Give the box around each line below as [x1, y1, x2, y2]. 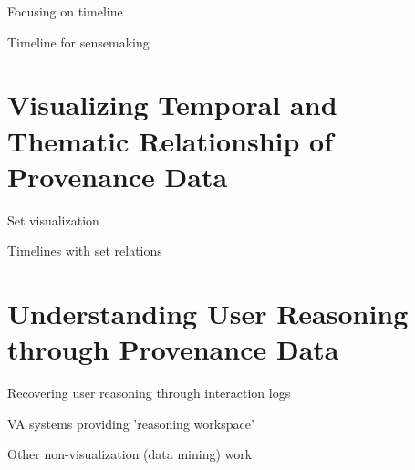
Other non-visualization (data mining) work [7, 444, 253, 464]
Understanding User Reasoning [7, 295, 409, 332]
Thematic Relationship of [7, 121, 334, 159]
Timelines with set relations [7, 241, 162, 260]
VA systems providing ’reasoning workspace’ [7, 413, 254, 433]
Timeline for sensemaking [7, 32, 150, 51]
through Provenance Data [7, 330, 339, 368]
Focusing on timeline [7, 2, 123, 20]
